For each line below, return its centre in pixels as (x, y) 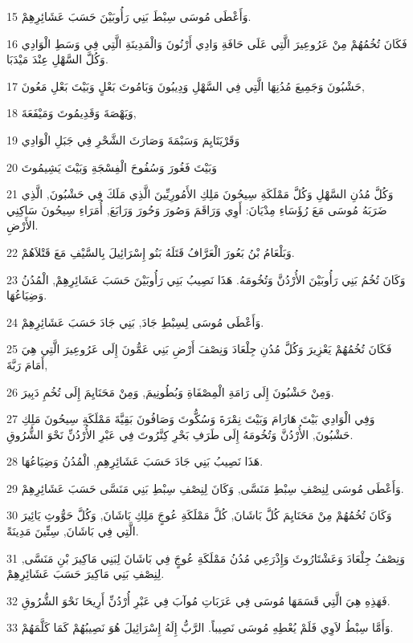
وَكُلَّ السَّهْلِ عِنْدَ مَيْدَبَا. (57, 59)
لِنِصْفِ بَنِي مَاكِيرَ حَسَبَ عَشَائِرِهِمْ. (86, 574)
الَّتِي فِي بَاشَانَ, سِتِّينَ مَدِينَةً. (73, 531)
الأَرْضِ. (22, 225)
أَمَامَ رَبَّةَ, (27, 364)
